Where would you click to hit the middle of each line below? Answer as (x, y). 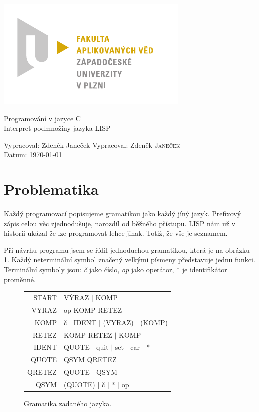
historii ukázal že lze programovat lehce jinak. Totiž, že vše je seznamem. (116, 233)
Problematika (51, 189)
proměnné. (20, 279)
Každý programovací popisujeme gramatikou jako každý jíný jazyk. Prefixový (123, 213)
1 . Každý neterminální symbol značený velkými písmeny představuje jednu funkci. (130, 259)
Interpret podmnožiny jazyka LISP (57, 128)
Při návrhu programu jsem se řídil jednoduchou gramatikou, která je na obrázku (127, 249)
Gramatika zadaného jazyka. (68, 403)
